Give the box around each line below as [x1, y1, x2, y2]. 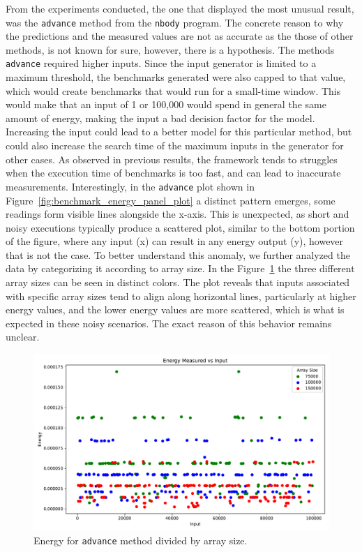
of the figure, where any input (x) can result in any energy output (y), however [6, 234, 344, 248]
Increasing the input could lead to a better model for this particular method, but [6, 124, 352, 139]
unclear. [6, 329, 40, 344]
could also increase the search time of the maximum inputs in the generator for [6, 138, 344, 153]
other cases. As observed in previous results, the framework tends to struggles [6, 151, 338, 166]
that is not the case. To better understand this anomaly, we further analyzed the [6, 247, 350, 262]
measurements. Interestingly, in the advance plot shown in [6, 179, 255, 193]
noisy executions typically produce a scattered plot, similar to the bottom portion [6, 220, 355, 234]
